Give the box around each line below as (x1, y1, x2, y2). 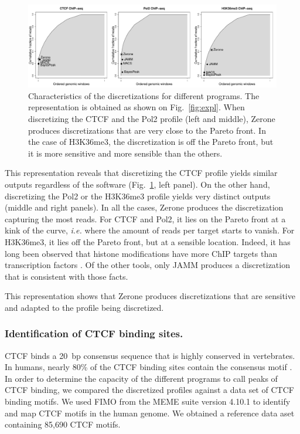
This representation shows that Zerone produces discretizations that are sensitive (5, 290, 295, 302)
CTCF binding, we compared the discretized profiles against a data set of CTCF (5, 384, 294, 396)
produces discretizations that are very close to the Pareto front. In (28, 124, 266, 136)
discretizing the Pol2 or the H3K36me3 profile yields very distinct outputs (5, 189, 271, 202)
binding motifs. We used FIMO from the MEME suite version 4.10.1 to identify (5, 395, 291, 408)
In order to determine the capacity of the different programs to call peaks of (5, 372, 278, 384)
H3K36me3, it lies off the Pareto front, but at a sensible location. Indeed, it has (5, 235, 291, 247)
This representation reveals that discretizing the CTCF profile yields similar (5, 167, 278, 179)
